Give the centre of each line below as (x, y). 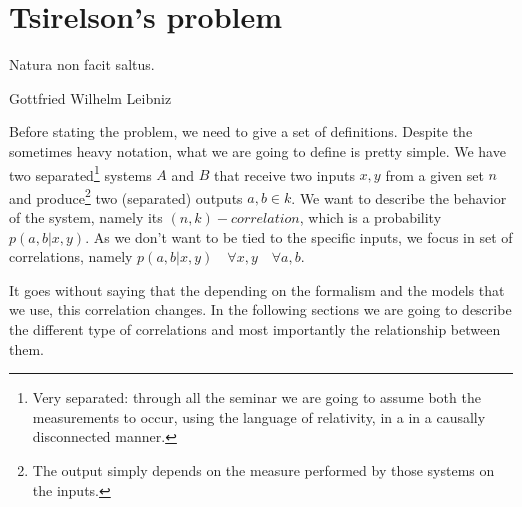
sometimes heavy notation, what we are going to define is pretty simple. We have (257, 150)
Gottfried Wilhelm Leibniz (90, 97)
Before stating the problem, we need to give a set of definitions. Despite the (241, 131)
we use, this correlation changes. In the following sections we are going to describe (260, 309)
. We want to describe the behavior (399, 197)
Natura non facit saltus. (82, 64)
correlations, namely (71, 256)
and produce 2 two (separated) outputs (126, 196)
